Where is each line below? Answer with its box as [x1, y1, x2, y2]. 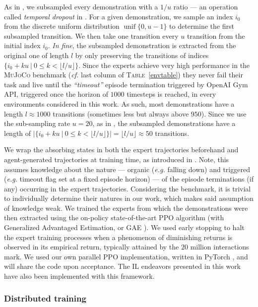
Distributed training [4, 292, 86, 304]
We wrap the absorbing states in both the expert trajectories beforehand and [4, 144, 239, 155]
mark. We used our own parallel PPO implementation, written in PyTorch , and [4, 251, 248, 261]
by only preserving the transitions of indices [75, 50, 209, 60]
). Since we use [201, 108, 247, 119]
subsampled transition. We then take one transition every [4, 30, 179, 41]
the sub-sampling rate [4, 118, 70, 128]
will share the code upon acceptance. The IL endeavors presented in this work [4, 261, 241, 271]
